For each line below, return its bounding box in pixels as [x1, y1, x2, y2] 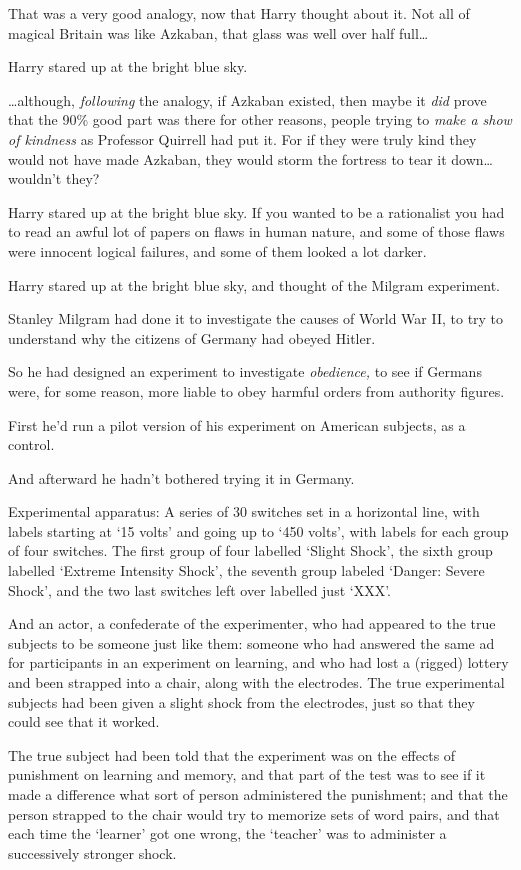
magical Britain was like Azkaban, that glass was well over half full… [8, 22, 429, 43]
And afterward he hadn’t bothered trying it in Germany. [8, 467, 355, 488]
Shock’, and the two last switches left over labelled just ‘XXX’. [8, 579, 391, 600]
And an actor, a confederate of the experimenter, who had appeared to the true [8, 613, 496, 634]
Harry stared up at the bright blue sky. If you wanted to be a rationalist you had [8, 201, 505, 222]
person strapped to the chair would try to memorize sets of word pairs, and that [8, 803, 500, 824]
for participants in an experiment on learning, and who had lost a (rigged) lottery [8, 652, 509, 673]
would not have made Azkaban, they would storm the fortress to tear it [8, 148, 447, 169]
